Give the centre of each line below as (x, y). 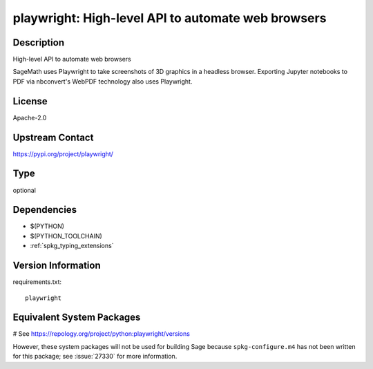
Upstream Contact (53, 137)
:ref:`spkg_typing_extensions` (72, 246)
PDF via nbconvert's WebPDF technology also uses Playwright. (103, 81)
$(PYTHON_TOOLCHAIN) (66, 236)
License (30, 101)
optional (24, 190)
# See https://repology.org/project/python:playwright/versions (101, 334)
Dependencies (45, 210)
